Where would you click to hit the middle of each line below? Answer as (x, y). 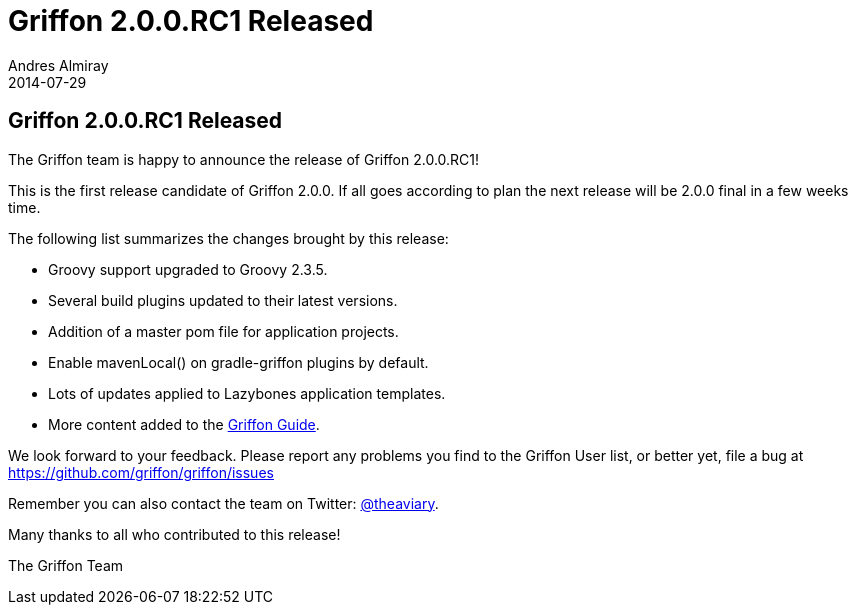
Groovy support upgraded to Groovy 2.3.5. (188, 269)
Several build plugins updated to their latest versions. (223, 300)
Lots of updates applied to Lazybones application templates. (247, 393)
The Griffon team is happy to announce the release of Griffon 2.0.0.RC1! (244, 159)
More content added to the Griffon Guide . (184, 424)
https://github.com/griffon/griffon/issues (141, 472)
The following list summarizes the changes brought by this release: (228, 238)
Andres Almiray (58, 65)
